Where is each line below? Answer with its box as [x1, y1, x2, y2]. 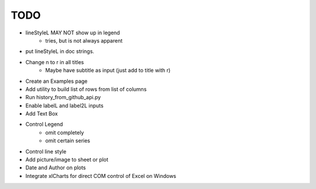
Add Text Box [25, 110, 58, 117]
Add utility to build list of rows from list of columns [25, 85, 147, 93]
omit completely [45, 129, 84, 136]
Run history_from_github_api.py [25, 94, 101, 101]
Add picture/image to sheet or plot [25, 156, 108, 163]
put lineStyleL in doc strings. [25, 48, 95, 55]
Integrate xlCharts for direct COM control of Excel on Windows [25, 172, 177, 179]
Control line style [25, 148, 67, 155]
